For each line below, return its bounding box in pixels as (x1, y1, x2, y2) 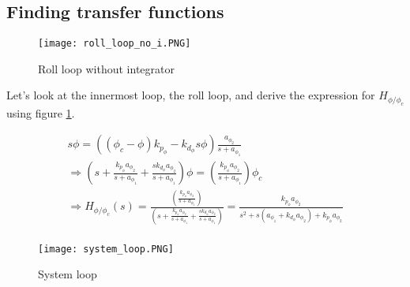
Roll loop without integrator (38, 60, 175, 76)
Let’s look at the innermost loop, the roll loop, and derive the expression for (6, 87, 375, 103)
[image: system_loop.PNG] (38, 243, 174, 255)
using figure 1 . (6, 104, 75, 121)
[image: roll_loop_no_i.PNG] (38, 38, 191, 50)
